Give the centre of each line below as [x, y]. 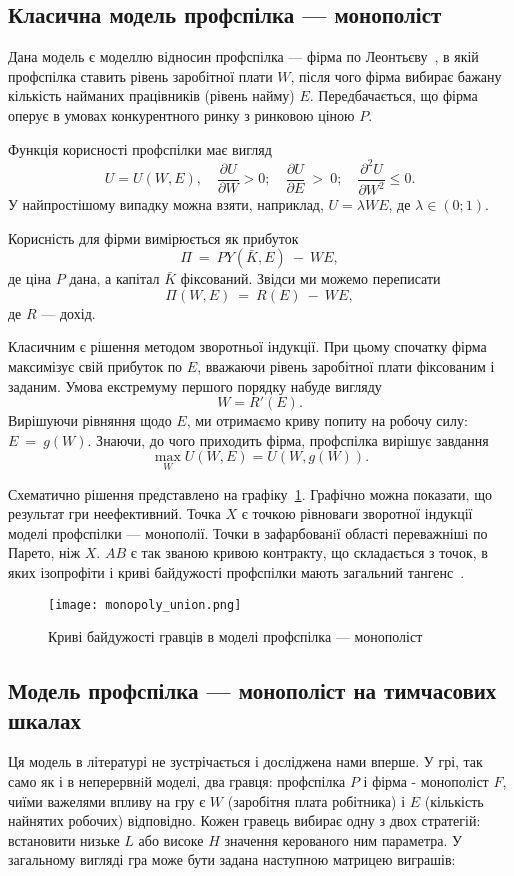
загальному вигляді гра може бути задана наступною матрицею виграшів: [232, 859]
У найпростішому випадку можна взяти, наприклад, [166, 204]
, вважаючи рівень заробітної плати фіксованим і [346, 366]
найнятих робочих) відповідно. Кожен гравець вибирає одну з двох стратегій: [244, 820]
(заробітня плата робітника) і [316, 800]
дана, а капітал [114, 278]
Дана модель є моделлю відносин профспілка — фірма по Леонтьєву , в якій [243, 56]
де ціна [30, 278]
